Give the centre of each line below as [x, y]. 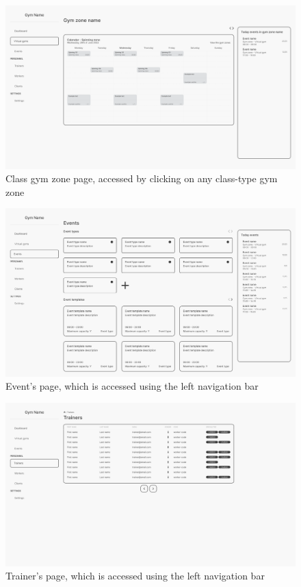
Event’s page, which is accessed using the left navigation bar [132, 386]
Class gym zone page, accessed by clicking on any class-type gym [142, 178]
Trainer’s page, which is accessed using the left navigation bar [135, 576]
